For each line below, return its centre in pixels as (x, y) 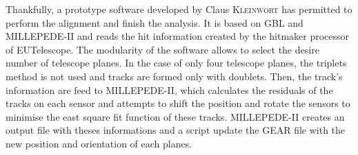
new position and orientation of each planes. (99, 143)
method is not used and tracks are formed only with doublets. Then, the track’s (174, 76)
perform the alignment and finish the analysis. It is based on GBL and (155, 22)
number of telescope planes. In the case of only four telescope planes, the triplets (176, 63)
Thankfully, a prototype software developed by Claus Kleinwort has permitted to (179, 9)
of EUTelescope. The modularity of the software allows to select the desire (162, 49)
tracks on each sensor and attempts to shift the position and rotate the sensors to (178, 103)
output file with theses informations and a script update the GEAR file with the (176, 130)
